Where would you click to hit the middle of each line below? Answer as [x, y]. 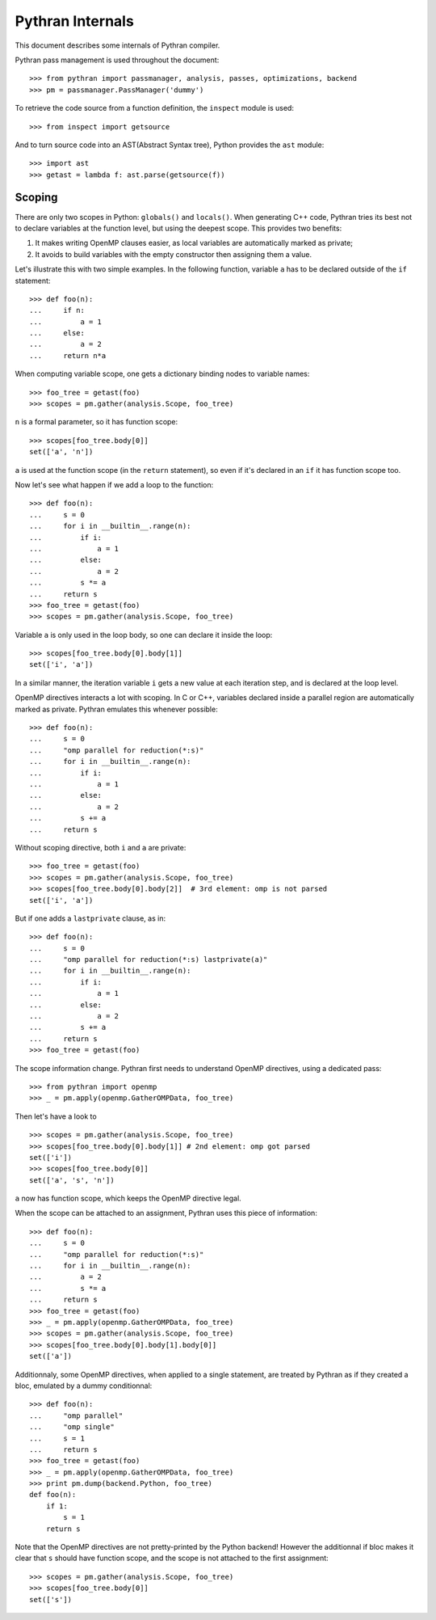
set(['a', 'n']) [61, 452]
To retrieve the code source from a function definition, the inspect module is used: [155, 108]
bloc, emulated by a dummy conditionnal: [84, 1386]
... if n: [57, 310]
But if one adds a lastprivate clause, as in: [90, 918]
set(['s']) [51, 1599]
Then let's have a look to [56, 1116]
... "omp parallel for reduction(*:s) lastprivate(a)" [149, 960]
